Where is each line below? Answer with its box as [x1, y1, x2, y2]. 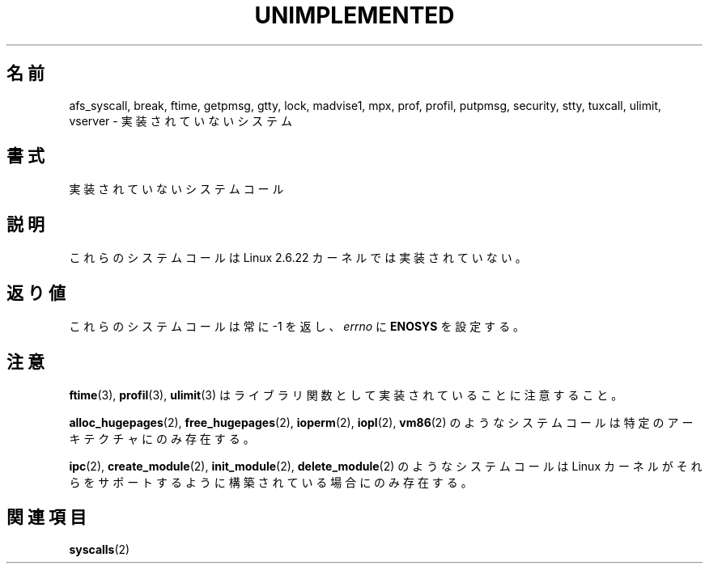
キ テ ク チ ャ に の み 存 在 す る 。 [69, 431, 255, 445]
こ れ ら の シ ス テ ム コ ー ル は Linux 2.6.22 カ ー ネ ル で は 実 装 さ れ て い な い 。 [69, 251, 527, 265]
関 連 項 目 [6, 507, 87, 528]
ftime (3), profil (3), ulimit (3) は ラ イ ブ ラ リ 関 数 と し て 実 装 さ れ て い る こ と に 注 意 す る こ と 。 [69, 387, 623, 402]
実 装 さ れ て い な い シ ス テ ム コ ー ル [69, 182, 284, 196]
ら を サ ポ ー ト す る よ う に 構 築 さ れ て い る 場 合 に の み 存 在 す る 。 [69, 475, 473, 489]
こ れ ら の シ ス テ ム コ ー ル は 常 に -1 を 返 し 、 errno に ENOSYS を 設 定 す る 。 [69, 319, 525, 334]
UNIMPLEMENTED [254, 2, 455, 29]
